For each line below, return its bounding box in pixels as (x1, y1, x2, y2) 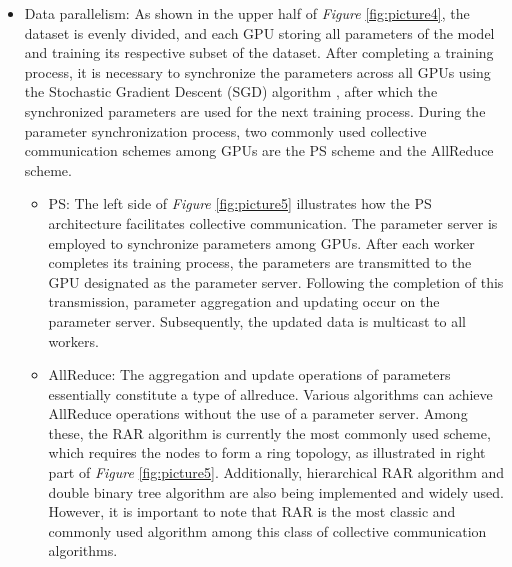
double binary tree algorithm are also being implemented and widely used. (48, 481, 504, 502)
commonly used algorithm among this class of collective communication (48, 520, 487, 541)
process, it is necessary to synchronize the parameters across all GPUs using (24, 61, 491, 82)
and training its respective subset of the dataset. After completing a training (24, 42, 494, 63)
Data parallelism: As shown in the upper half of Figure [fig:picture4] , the (24, 3, 470, 23)
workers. (48, 330, 99, 351)
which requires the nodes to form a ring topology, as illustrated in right (48, 442, 486, 463)
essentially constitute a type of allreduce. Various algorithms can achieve (48, 383, 493, 404)
